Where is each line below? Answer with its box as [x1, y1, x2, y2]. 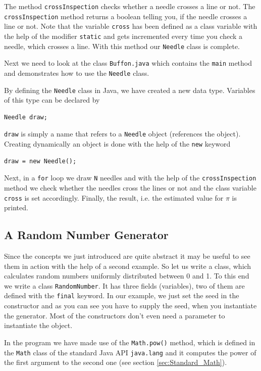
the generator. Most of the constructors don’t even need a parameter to [4, 310, 225, 320]
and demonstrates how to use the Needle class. [4, 67, 149, 78]
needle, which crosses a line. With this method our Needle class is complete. [4, 40, 240, 51]
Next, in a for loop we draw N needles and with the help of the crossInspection [4, 172, 256, 183]
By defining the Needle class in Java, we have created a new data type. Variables [4, 84, 255, 95]
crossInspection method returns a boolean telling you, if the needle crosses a [4, 11, 247, 21]
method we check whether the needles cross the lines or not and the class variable [4, 182, 256, 193]
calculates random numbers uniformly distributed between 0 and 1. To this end [4, 270, 249, 281]
